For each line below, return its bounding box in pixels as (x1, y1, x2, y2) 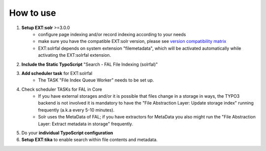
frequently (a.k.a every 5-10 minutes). (38, 107, 115, 113)
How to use (9, 7, 56, 18)
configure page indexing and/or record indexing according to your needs (38, 31, 186, 37)
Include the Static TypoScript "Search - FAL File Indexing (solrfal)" (21, 61, 158, 67)
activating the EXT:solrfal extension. (38, 52, 111, 58)
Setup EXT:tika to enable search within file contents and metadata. (21, 137, 158, 143)
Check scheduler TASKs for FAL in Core (21, 86, 102, 92)
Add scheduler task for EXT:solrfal (21, 70, 93, 76)
